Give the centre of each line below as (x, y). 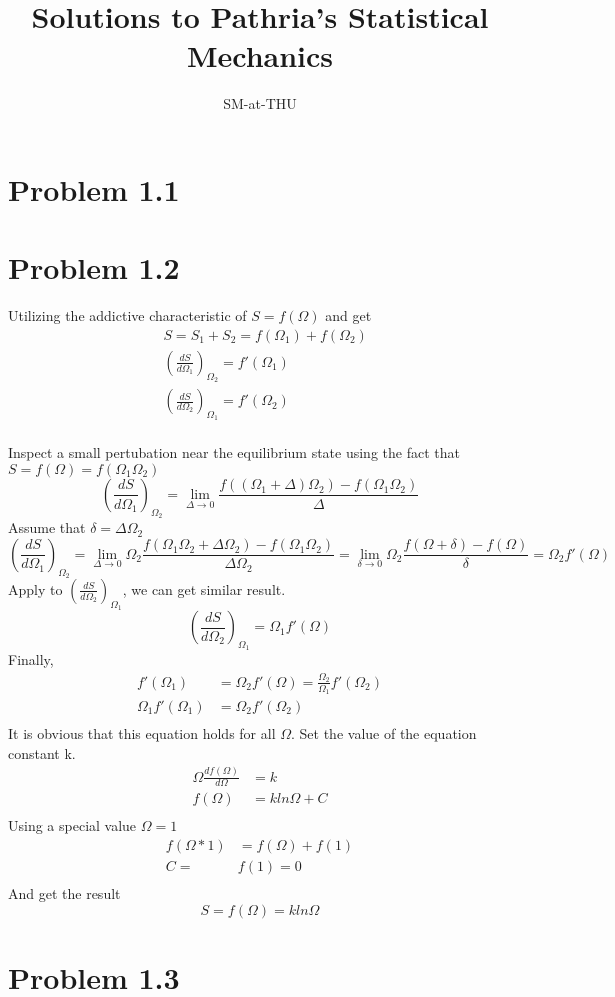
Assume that (47, 527)
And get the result (64, 893)
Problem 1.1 (94, 188)
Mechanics (260, 55)
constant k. (42, 752)
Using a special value (72, 825)
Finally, (31, 659)
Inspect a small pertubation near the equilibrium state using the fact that (234, 452)
